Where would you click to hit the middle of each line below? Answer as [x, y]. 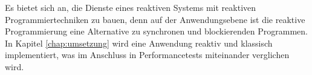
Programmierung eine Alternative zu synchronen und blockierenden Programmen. [156, 31]
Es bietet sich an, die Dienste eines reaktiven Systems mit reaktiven [131, 7]
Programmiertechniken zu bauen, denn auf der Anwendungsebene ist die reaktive [155, 19]
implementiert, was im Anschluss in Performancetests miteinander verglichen [147, 55]
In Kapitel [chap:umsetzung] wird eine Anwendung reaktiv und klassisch [139, 43]
